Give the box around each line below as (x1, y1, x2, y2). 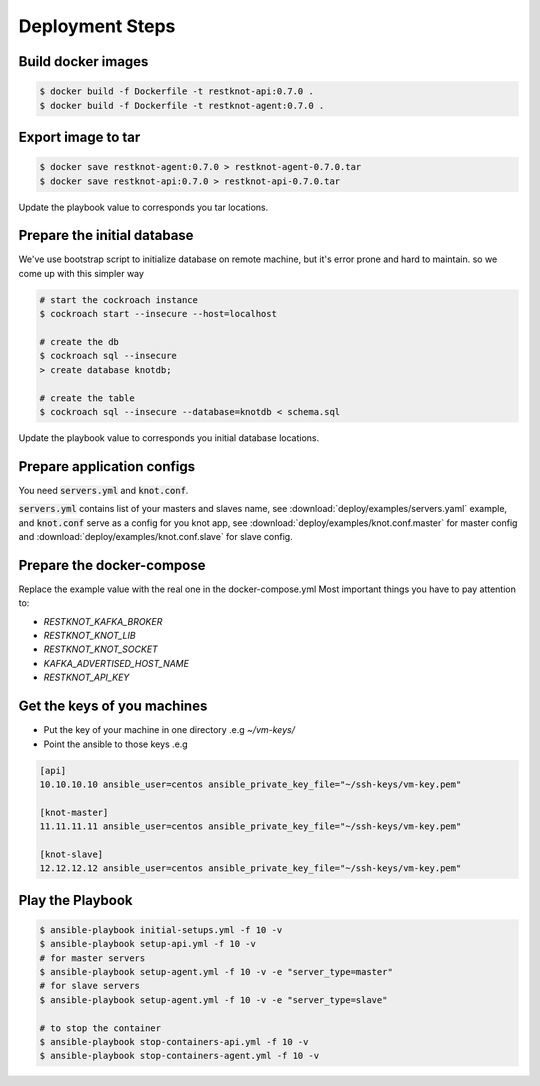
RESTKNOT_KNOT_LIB (43, 630, 136, 642)
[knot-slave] (39, 848, 104, 860)
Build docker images (18, 53, 149, 70)
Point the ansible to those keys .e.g (43, 738, 189, 750)
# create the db (39, 336, 120, 347)
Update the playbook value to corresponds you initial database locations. (18, 431, 320, 444)
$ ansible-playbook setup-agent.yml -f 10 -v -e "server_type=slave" (39, 994, 388, 1005)
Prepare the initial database (18, 227, 194, 244)
